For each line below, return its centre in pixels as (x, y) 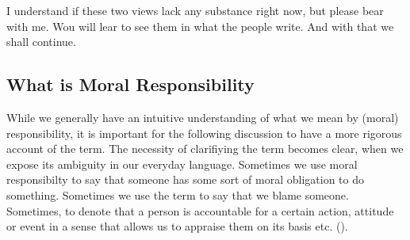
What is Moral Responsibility (130, 84)
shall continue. (41, 42)
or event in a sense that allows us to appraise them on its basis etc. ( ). (177, 226)
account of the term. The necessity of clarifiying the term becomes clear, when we (205, 149)
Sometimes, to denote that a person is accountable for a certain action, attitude (200, 210)
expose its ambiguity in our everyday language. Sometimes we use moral (182, 164)
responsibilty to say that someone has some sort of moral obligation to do (185, 179)
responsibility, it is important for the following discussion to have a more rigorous (204, 133)
